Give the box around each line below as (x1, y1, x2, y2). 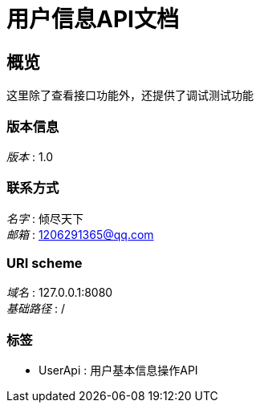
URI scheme (6, 255, 83, 272)
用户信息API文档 (6, 6, 179, 33)
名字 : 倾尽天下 (6, 211, 83, 225)
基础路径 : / (6, 302, 65, 316)
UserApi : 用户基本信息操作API (39, 363, 198, 378)
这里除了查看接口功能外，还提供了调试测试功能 (6, 88, 254, 103)
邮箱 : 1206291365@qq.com (6, 227, 154, 241)
